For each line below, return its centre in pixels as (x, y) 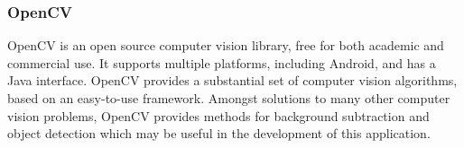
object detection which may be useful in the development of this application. (219, 133)
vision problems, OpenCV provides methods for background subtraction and (218, 115)
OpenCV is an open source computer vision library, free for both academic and (226, 45)
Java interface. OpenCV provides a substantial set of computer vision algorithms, (232, 80)
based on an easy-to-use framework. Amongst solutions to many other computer (229, 98)
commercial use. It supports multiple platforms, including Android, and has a (222, 62)
